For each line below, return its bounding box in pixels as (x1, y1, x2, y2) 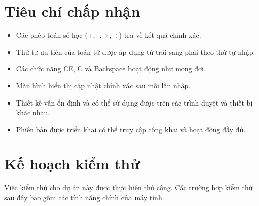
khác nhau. (16, 107, 50, 118)
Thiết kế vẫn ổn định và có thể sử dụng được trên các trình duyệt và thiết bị (16, 97, 253, 108)
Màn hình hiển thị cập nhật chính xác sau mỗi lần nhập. (16, 80, 191, 90)
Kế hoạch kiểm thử (4, 153, 140, 174)
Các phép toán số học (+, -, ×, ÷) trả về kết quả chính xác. (16, 30, 201, 40)
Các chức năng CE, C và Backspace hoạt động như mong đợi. (16, 63, 206, 74)
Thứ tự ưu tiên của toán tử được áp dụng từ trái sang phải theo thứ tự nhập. (16, 46, 255, 57)
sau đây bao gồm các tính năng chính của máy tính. (4, 192, 164, 202)
